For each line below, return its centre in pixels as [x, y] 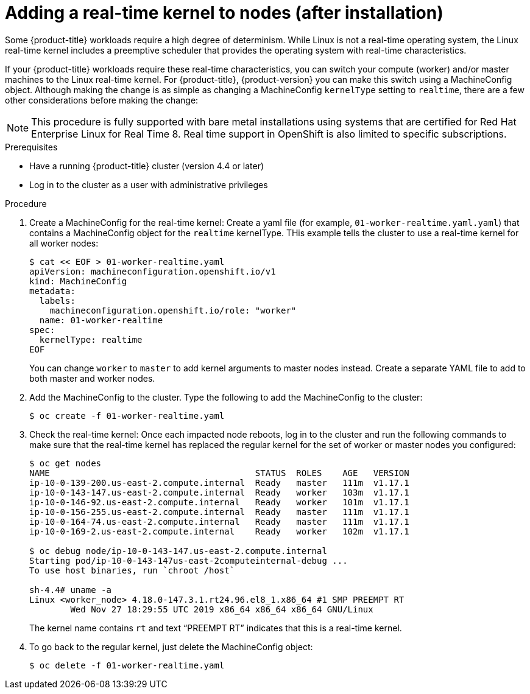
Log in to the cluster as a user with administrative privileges [149, 184]
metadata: [52, 291]
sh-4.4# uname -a [70, 590]
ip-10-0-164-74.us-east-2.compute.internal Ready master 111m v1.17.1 [219, 521]
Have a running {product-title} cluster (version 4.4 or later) [147, 166]
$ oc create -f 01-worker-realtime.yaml [127, 415]
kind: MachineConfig [78, 281]
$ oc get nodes [65, 463]
